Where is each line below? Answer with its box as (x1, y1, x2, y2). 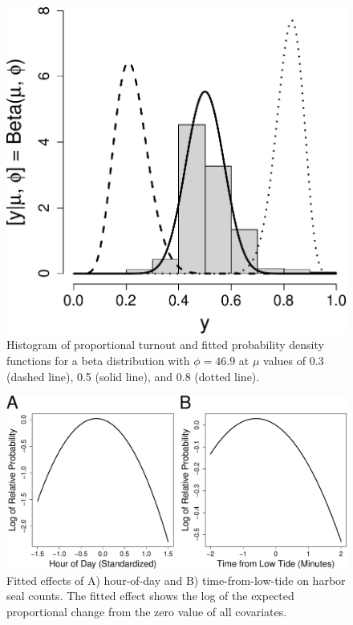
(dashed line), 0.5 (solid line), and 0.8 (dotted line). (6, 367, 260, 384)
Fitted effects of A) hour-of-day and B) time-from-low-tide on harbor (6, 571, 346, 588)
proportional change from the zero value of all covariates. (6, 603, 287, 620)
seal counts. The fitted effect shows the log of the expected (6, 587, 294, 604)
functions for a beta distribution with (6, 351, 190, 368)
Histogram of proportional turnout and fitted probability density (6, 336, 324, 353)
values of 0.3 (263, 351, 324, 368)
